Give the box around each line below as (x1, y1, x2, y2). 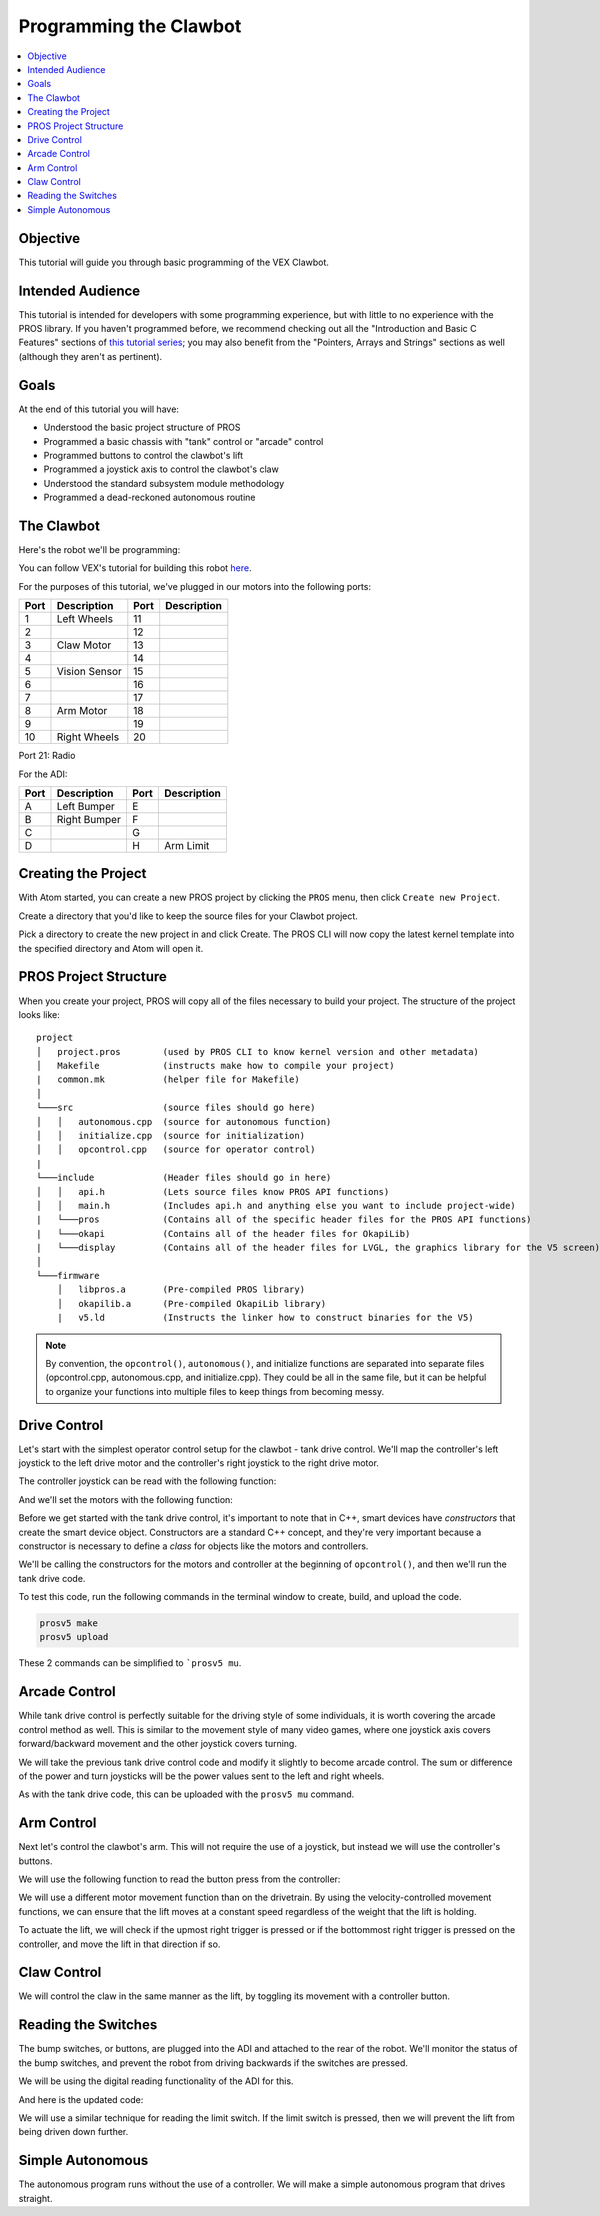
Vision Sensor (56, 665, 122, 679)
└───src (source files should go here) (36, 1102, 316, 1114)
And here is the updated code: (18, 2093, 144, 2105)
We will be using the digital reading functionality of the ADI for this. (18, 2075, 294, 2087)
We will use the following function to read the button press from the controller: (18, 1873, 341, 1885)
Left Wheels (56, 612, 114, 626)
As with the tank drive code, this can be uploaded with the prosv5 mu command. (18, 1788, 355, 1800)
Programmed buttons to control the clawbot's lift (43, 449, 244, 461)
